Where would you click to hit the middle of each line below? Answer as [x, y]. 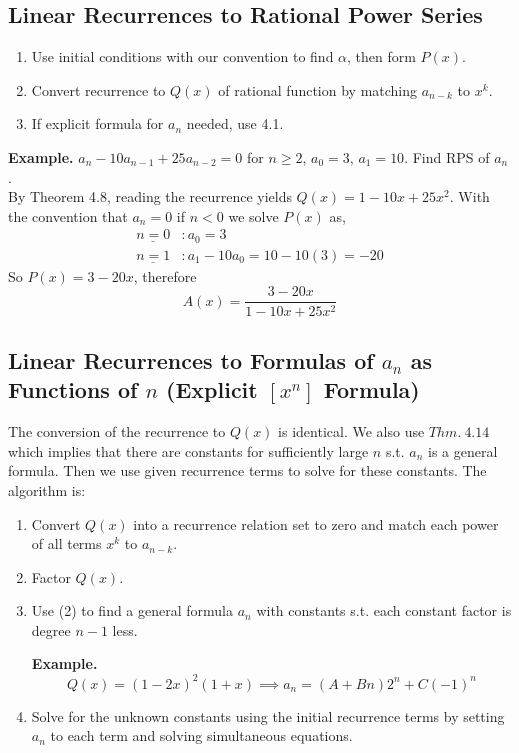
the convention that [68, 215]
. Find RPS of [447, 156]
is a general [463, 450]
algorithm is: [47, 489]
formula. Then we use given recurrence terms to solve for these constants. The [247, 470]
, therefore [165, 275]
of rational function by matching [318, 89]
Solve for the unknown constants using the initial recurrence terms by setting [268, 715]
